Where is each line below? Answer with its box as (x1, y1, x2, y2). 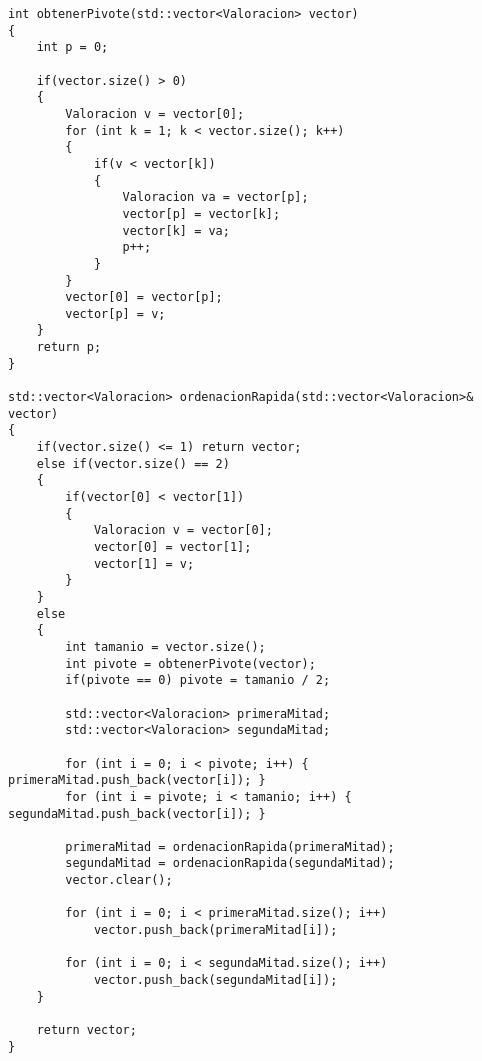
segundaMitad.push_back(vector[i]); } (8, 806, 266, 821)
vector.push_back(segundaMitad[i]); (93, 973, 338, 988)
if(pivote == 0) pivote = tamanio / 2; (65, 673, 331, 688)
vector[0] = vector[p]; (65, 290, 223, 305)
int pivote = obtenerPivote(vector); (65, 656, 316, 671)
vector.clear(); (65, 873, 173, 888)
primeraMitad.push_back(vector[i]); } (8, 773, 266, 788)
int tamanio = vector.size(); (65, 639, 266, 654)
